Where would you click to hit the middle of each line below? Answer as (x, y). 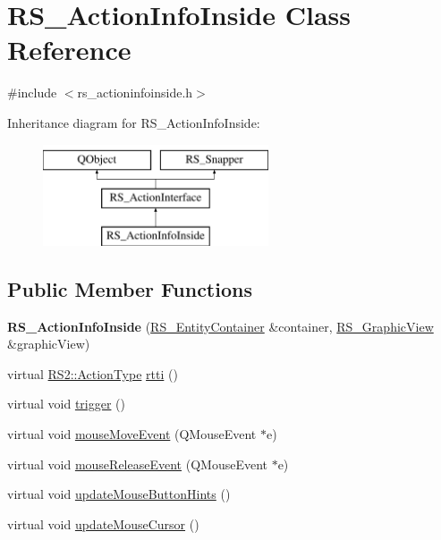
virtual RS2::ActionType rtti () (93, 373)
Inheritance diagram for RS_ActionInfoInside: (134, 122)
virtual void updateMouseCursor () (103, 523)
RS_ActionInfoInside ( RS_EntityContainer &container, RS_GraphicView (220, 326)
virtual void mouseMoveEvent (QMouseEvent (132, 434)
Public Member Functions (130, 288)
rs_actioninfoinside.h (135, 93)
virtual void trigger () (66, 404)
